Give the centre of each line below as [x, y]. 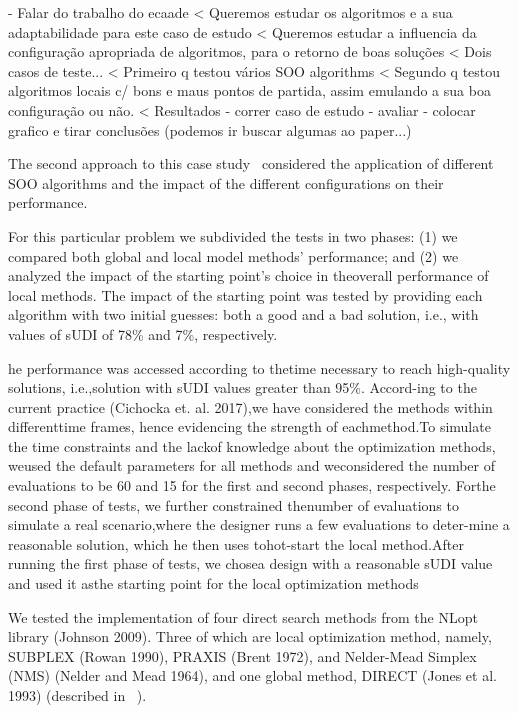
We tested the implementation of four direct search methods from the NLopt [243, 616]
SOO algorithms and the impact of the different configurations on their [226, 182]
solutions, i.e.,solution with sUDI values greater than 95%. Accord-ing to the [242, 387]
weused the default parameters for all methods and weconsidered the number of [251, 465]
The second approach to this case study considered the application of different [251, 163]
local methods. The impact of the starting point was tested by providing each [245, 294]
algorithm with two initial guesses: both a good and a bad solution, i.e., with [243, 314]
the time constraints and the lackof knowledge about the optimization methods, [252, 445]
